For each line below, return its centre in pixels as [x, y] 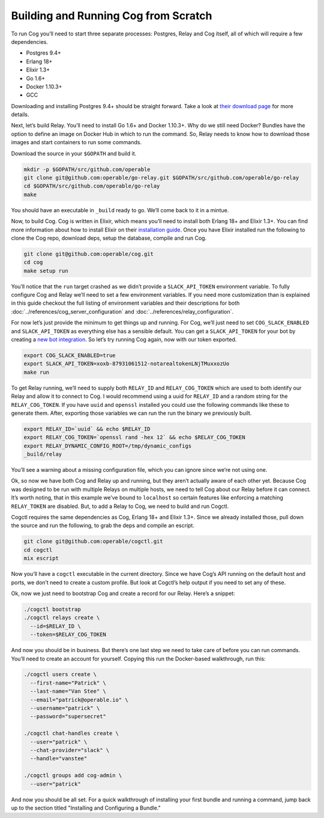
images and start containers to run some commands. [76, 142]
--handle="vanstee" [59, 758]
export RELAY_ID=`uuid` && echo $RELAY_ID [87, 429]
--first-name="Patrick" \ [68, 683]
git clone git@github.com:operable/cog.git [89, 254]
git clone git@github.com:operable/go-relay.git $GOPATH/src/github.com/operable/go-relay [161, 178]
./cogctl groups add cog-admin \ [73, 776]
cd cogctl [38, 550]
